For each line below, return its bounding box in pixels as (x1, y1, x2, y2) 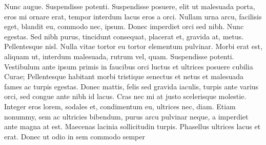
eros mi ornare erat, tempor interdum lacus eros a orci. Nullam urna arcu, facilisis (4, 11, 262, 21)
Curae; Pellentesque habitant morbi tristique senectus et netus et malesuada (4, 71, 244, 82)
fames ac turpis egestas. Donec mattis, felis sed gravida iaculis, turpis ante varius (4, 81, 259, 91)
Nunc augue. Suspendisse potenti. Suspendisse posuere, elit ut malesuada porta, (4, 1, 255, 11)
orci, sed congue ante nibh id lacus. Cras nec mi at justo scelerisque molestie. (4, 91, 247, 102)
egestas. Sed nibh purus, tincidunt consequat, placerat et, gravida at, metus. (4, 31, 244, 41)
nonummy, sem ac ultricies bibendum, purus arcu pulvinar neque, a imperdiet (4, 111, 249, 122)
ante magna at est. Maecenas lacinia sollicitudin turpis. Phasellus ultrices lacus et (4, 121, 261, 132)
